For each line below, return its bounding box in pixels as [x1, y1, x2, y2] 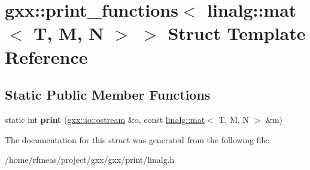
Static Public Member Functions [5, 85, 211, 104]
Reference [5, 44, 88, 69]
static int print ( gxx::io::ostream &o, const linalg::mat [5, 113, 205, 125]
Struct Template [168, 21, 306, 45]
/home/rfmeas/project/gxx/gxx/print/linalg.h [5, 153, 175, 166]
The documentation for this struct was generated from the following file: [5, 133, 270, 146]
